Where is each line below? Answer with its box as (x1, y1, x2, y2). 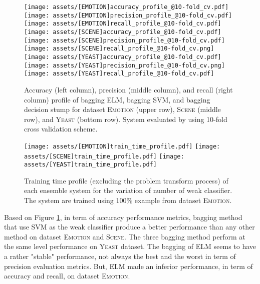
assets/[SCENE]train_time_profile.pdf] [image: (24, 152, 184, 160)
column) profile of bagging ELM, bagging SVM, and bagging (24, 94, 210, 104)
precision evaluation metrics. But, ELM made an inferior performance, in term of (4, 260, 253, 271)
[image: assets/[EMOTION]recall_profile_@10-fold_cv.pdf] (24, 20, 221, 27)
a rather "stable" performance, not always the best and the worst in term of (4, 251, 236, 261)
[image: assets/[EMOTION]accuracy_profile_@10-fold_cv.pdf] (24, 3, 229, 10)
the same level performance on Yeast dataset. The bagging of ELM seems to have (4, 241, 256, 251)
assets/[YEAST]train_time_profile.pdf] (24, 161, 157, 168)
